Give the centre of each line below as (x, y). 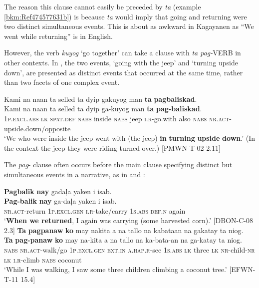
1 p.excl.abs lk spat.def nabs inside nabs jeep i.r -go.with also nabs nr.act (117, 118)
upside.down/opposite (37, 128)
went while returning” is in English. (58, 36)
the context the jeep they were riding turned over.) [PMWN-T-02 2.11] (112, 147)
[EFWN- (242, 269)
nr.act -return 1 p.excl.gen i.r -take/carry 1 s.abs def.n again (95, 210)
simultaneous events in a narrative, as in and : (75, 174)
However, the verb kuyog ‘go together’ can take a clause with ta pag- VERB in (123, 53)
